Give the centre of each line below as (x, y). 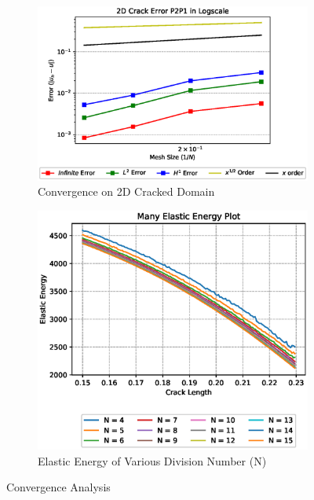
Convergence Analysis (58, 487)
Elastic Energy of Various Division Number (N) (152, 460)
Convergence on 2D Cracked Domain (126, 191)
